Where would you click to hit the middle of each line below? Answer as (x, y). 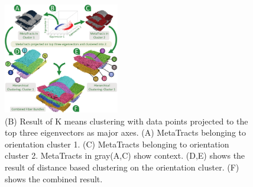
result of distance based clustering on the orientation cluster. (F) (122, 167)
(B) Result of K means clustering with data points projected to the (126, 121)
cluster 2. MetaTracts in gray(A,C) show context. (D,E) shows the (125, 155)
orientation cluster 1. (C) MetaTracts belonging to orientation (117, 144)
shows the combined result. (54, 178)
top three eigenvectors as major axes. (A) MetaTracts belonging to (125, 132)
